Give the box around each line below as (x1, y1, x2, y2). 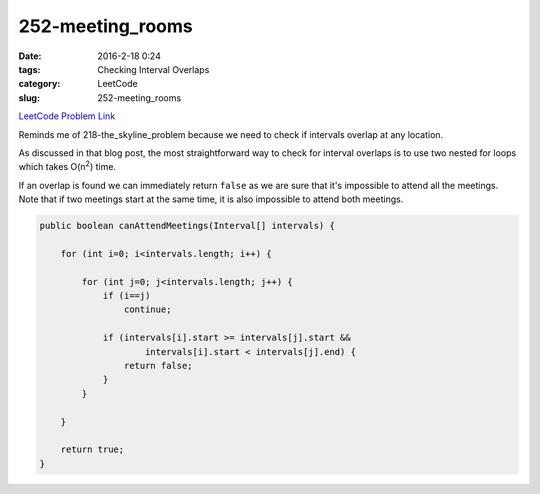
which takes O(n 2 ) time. (18, 159, 117, 173)
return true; (60, 444, 125, 455)
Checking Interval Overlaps (97, 63, 210, 75)
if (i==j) (102, 290, 151, 301)
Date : (18, 50, 42, 62)
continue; (123, 304, 172, 315)
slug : (18, 91, 40, 104)
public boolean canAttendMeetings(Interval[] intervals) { (39, 220, 335, 232)
